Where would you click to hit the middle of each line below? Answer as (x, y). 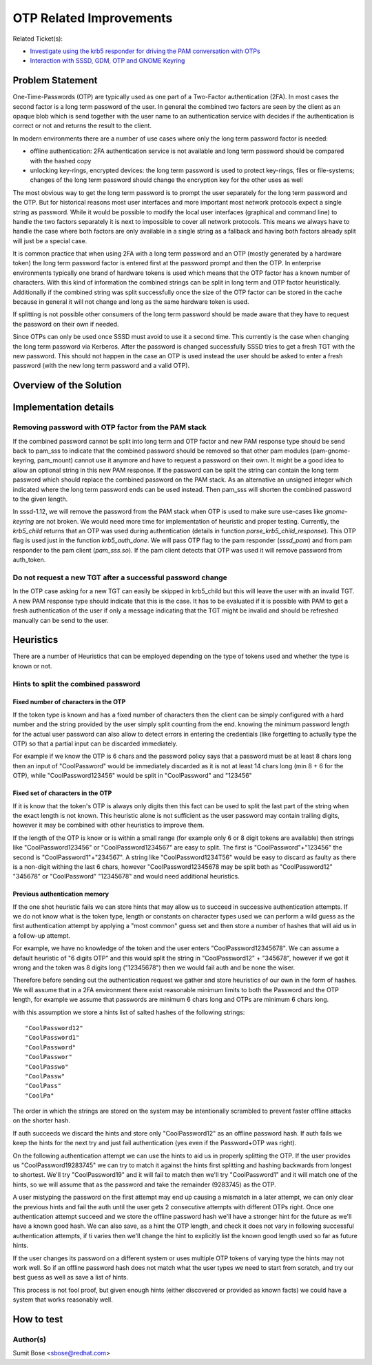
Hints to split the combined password (76, 684)
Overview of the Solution (67, 386)
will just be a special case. (50, 240)
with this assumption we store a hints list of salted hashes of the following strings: (129, 1012)
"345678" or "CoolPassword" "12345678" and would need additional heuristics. (126, 876)
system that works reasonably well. (63, 1300)
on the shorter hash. (41, 1120)
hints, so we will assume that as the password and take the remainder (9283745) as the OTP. (145, 1184)
